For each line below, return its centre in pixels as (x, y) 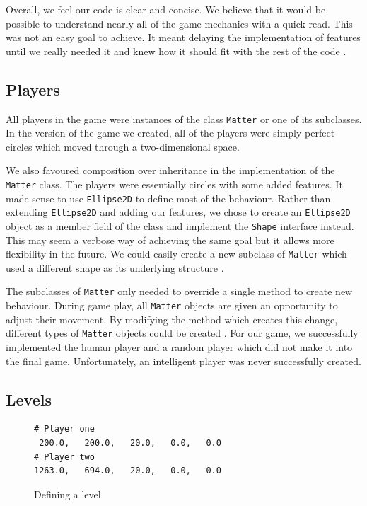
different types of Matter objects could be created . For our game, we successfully (182, 333)
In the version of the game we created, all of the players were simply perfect (170, 133)
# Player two (64, 457)
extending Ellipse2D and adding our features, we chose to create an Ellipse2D (178, 212)
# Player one (64, 429)
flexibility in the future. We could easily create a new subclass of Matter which (176, 254)
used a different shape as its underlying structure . (115, 267)
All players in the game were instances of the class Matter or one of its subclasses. (184, 119)
